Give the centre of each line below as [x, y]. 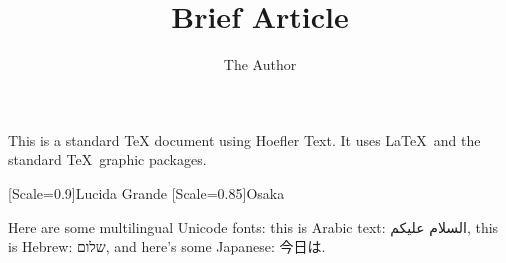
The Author [260, 64]
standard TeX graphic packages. [107, 159]
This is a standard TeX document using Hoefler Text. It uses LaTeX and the [244, 139]
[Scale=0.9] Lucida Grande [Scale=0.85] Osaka [146, 192]
